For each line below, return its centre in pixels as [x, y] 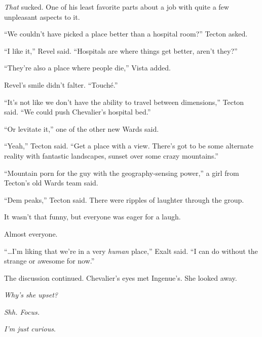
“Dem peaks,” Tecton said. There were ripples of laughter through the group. [124, 199]
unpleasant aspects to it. [42, 16]
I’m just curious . [30, 329]
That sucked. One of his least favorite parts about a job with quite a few [117, 7]
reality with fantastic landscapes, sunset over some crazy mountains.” [111, 155]
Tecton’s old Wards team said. [51, 183]
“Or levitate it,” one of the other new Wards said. [82, 128]
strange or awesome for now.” [49, 261]
